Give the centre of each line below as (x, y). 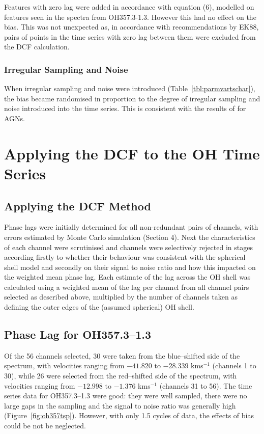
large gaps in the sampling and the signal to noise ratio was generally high (120, 405)
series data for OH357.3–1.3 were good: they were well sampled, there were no (126, 396)
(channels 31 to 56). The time (206, 385)
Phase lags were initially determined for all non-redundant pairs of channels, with (131, 227)
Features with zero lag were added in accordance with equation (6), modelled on (129, 7)
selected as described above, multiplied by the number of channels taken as (121, 297)
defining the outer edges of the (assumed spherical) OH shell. (99, 307)
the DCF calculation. (37, 47)
